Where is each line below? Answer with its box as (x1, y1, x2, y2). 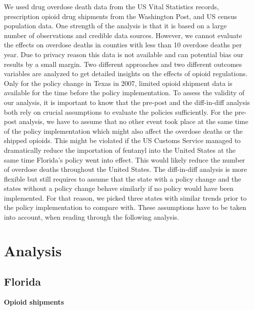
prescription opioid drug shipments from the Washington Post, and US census (4, 11, 237, 21)
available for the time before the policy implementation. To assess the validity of (4, 87, 245, 98)
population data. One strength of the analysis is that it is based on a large (4, 21, 227, 31)
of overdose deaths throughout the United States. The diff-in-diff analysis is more (4, 164, 247, 174)
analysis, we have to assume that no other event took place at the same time (19, 116, 249, 126)
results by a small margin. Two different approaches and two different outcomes (4, 59, 242, 69)
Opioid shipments (4, 297, 64, 307)
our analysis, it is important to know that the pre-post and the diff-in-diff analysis (4, 97, 250, 107)
